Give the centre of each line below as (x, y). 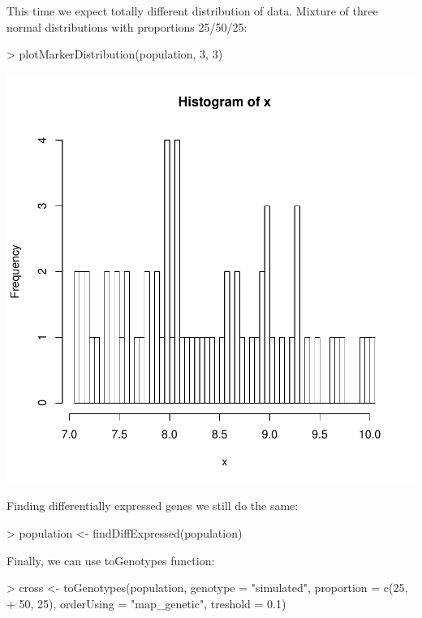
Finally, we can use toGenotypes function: (111, 560)
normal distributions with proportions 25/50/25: (127, 26)
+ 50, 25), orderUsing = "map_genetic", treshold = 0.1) (146, 603)
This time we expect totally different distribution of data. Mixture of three (192, 11)
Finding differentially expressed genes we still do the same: (153, 506)
